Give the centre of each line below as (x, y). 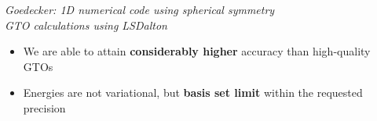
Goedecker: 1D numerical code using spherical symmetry (140, 9)
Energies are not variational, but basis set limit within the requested (193, 93)
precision (44, 107)
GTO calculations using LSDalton (86, 25)
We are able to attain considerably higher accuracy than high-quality (197, 51)
